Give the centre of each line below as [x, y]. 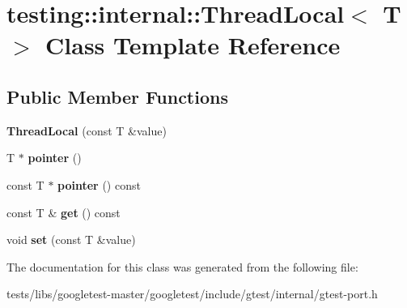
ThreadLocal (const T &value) [87, 130]
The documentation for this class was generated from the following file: [182, 266]
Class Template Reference [193, 45]
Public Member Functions [117, 96]
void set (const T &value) [71, 240]
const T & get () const [64, 212]
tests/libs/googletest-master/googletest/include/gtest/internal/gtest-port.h [192, 294]
